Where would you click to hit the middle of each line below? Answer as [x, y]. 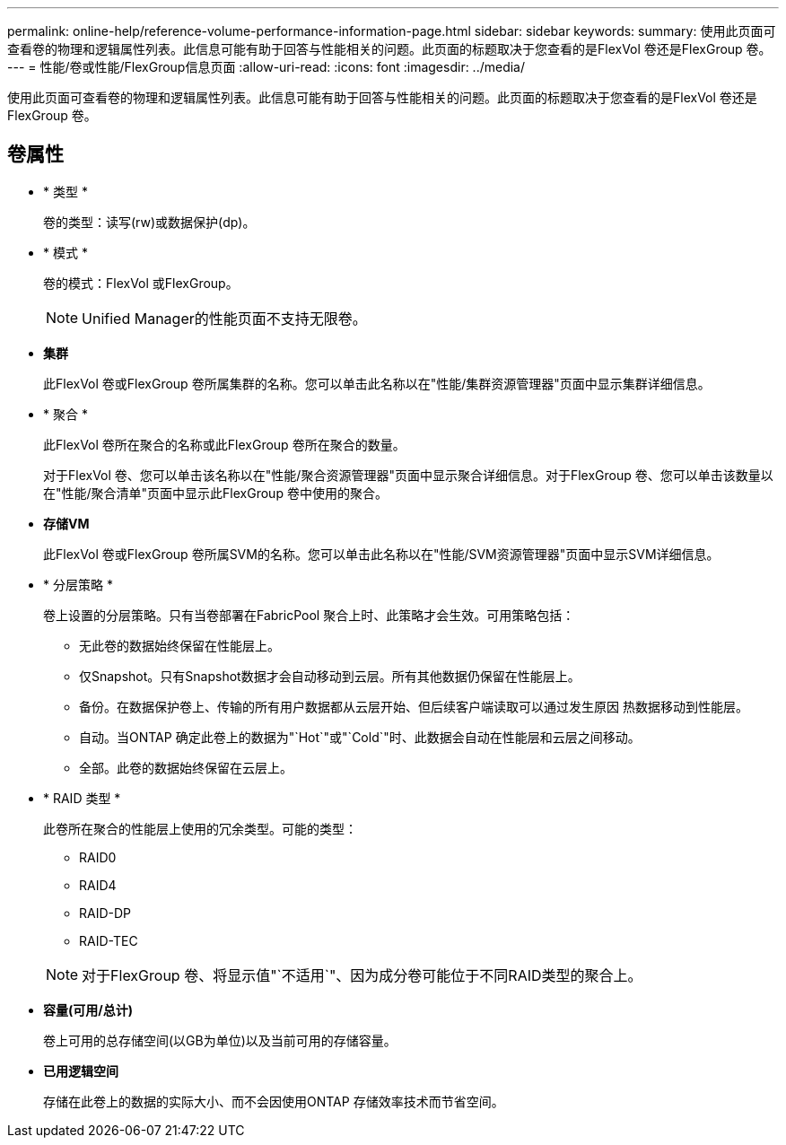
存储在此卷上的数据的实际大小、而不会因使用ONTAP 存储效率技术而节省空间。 [274, 1101]
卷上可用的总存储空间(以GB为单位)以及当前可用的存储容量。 [220, 1040]
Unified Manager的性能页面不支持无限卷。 [224, 318]
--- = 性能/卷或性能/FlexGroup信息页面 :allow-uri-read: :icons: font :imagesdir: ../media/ [266, 67]
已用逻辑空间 [81, 1071]
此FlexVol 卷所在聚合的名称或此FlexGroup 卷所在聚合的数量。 [224, 444]
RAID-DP [105, 913]
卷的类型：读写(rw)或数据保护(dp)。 [149, 222]
